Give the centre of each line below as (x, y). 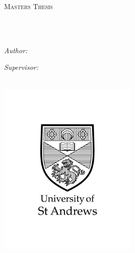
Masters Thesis (28, 6)
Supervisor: (21, 67)
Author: (16, 50)
